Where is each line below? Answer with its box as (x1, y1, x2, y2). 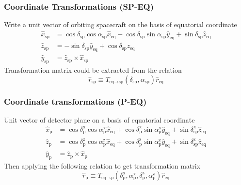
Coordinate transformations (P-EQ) (4, 95, 147, 108)
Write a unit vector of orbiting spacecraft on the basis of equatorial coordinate (4, 19, 237, 30)
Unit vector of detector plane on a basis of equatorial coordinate (4, 114, 195, 124)
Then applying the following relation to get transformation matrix (4, 161, 201, 171)
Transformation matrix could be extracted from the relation (4, 64, 182, 75)
